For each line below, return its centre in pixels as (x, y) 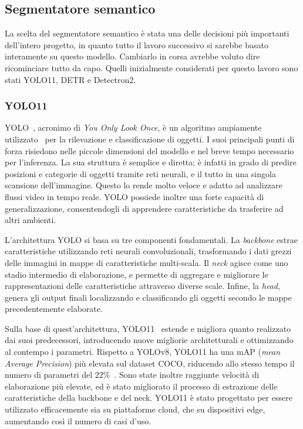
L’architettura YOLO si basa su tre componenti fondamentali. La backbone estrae (151, 239)
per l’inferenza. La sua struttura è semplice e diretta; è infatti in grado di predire (151, 162)
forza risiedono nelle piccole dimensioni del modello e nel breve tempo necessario (149, 150)
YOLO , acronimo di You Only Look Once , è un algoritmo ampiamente (133, 127)
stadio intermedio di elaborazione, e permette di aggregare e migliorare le (137, 274)
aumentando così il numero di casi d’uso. (78, 420)
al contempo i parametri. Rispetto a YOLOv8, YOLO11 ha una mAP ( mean (143, 352)
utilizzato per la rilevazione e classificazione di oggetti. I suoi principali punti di (150, 139)
